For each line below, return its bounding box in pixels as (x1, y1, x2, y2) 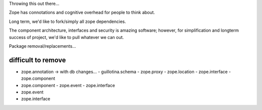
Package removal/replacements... (9, 43, 76, 49)
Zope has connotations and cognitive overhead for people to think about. (9, 10, 155, 16)
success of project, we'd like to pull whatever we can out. (9, 34, 124, 40)
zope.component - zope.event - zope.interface (21, 82, 115, 88)
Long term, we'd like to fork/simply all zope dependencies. (9, 18, 126, 24)
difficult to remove (9, 56, 66, 64)
